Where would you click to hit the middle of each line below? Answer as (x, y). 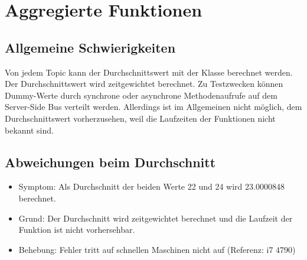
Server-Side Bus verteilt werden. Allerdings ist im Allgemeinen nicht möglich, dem (153, 107)
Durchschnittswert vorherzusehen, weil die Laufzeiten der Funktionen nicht (140, 118)
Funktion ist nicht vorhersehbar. (77, 230)
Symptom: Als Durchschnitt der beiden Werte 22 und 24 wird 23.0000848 (151, 186)
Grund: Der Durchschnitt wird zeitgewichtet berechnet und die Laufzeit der (156, 218)
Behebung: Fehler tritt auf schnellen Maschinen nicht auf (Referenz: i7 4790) (157, 249)
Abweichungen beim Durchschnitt (110, 162)
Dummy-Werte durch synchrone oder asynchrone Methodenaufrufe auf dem (141, 95)
